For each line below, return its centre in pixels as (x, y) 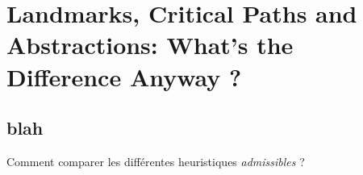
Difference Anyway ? (124, 76)
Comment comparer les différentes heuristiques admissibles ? (156, 161)
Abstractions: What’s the (150, 45)
